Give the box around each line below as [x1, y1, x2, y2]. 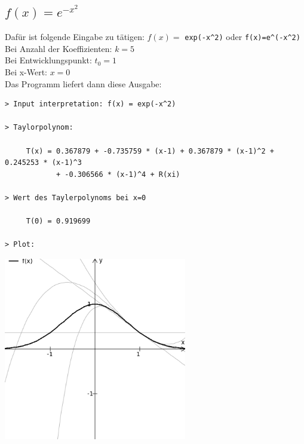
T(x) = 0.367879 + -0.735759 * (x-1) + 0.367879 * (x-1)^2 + [26, 146, 275, 155]
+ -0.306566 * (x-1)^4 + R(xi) [56, 170, 180, 179]
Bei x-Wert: [5, 66, 48, 78]
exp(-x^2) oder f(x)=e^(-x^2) [185, 30, 300, 43]
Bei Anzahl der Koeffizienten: [5, 42, 112, 54]
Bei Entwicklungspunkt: [5, 54, 92, 66]
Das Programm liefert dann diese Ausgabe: [5, 77, 162, 90]
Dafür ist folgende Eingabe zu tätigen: [5, 30, 145, 43]
